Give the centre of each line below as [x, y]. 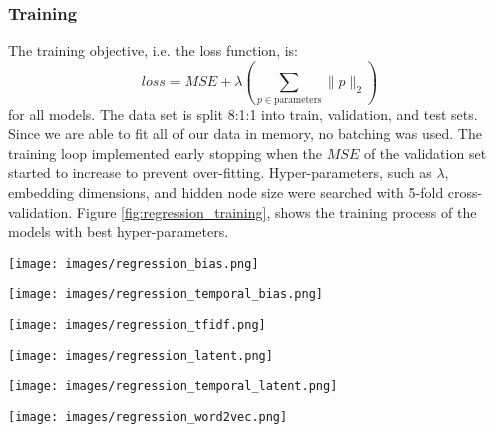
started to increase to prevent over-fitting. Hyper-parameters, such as [220, 172]
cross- [465, 191]
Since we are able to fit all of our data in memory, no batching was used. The [245, 133]
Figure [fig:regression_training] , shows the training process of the [276, 211]
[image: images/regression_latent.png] [140, 355]
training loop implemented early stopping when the [165, 152]
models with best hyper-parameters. [118, 231]
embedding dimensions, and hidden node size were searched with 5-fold [226, 191]
